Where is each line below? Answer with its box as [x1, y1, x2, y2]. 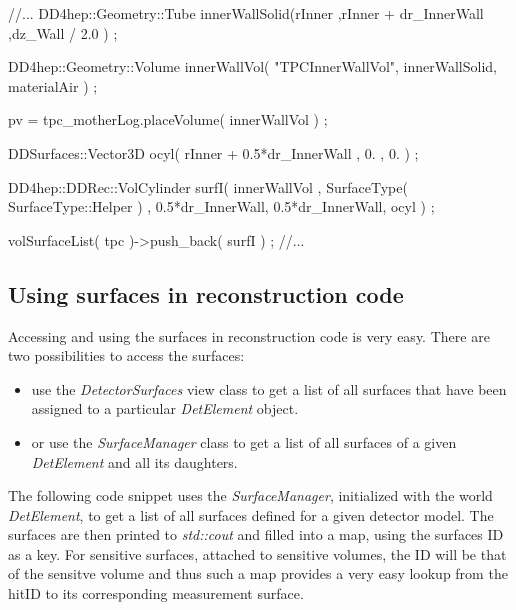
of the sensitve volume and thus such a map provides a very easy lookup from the [8, 563, 508, 584]
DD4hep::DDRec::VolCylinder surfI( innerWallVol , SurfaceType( [8, 176, 408, 197]
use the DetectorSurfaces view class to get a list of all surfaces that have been [31, 378, 507, 399]
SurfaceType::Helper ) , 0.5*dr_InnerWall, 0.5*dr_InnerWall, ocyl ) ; [8, 196, 435, 217]
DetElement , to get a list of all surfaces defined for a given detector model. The [8, 504, 494, 525]
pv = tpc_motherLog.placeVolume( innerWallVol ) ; [8, 109, 328, 130]
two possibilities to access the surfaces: [8, 345, 245, 366]
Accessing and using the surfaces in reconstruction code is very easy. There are [8, 325, 490, 346]
